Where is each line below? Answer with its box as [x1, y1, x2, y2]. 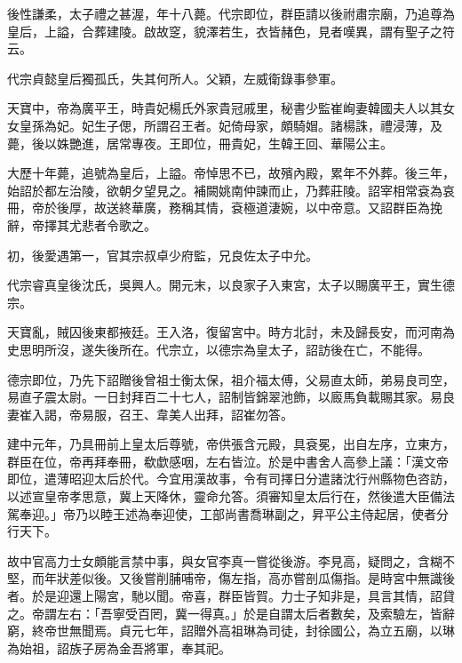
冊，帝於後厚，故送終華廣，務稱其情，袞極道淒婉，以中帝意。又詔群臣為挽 [7, 198, 442, 217]
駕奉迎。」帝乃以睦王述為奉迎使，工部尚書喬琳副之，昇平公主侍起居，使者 [7, 504, 436, 523]
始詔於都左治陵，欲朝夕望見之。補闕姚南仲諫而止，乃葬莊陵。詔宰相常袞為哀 [7, 180, 455, 199]
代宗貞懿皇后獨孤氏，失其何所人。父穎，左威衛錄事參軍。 [7, 68, 343, 87]
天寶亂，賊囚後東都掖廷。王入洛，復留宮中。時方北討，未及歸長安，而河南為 [7, 323, 455, 341]
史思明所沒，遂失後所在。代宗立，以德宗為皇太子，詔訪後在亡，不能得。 [7, 339, 430, 358]
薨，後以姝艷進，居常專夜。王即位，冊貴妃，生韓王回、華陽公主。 [7, 133, 393, 152]
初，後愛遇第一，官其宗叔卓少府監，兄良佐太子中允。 [7, 245, 318, 264]
